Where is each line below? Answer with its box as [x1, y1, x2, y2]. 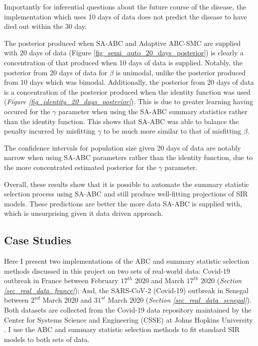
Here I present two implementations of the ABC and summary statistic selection [4, 256, 250, 266]
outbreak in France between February [4, 275, 119, 286]
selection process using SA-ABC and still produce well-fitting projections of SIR [4, 188, 248, 199]
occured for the [4, 106, 50, 116]
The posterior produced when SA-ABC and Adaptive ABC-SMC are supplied [4, 37, 241, 48]
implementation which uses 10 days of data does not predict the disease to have [4, 11, 247, 21]
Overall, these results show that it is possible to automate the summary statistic [4, 178, 250, 189]
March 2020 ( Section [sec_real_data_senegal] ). [108, 295, 252, 305]
